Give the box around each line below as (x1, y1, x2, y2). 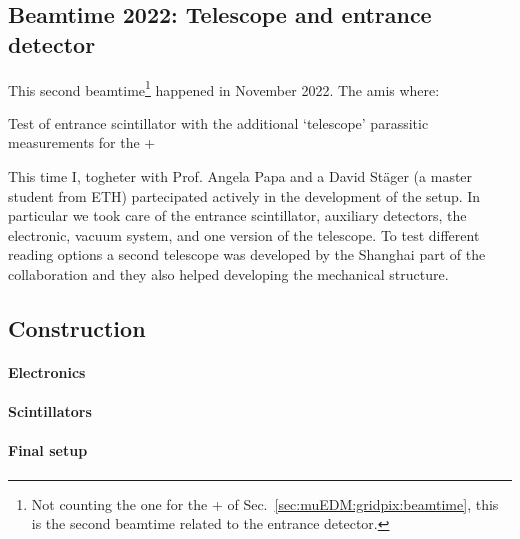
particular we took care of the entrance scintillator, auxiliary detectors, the (8, 205, 467, 226)
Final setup (8, 440, 88, 461)
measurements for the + (8, 132, 156, 153)
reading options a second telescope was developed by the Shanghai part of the (8, 244, 486, 265)
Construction (8, 312, 146, 343)
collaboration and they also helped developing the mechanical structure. (8, 264, 449, 284)
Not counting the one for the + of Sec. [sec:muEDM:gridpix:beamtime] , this (31, 493, 499, 514)
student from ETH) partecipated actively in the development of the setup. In (8, 185, 481, 206)
